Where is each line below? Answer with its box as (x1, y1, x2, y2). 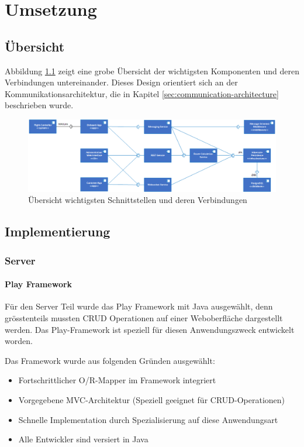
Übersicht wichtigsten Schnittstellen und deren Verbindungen (28, 194, 247, 206)
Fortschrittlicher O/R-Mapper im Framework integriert (18, 374, 216, 386)
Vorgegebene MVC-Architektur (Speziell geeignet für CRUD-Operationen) (18, 393, 285, 405)
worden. (5, 335, 33, 347)
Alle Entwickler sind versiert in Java (18, 433, 148, 445)
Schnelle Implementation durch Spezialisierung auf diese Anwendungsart (18, 413, 278, 425)
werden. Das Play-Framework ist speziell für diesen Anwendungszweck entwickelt (5, 323, 295, 335)
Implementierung (5, 222, 110, 240)
